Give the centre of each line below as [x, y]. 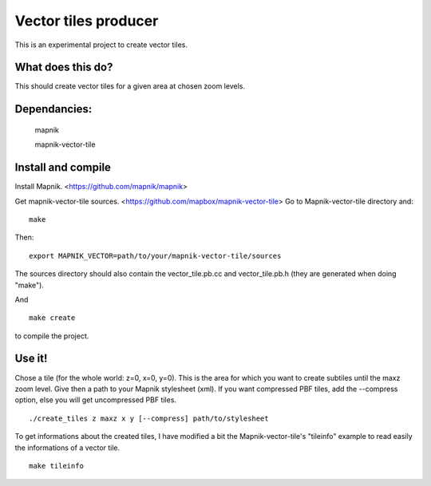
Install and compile [63, 168]
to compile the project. [52, 336]
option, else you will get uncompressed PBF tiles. [96, 400]
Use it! [31, 359]
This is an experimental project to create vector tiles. [101, 45]
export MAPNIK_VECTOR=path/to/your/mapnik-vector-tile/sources [155, 256]
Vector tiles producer [87, 21]
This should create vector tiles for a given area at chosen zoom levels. [130, 86]
